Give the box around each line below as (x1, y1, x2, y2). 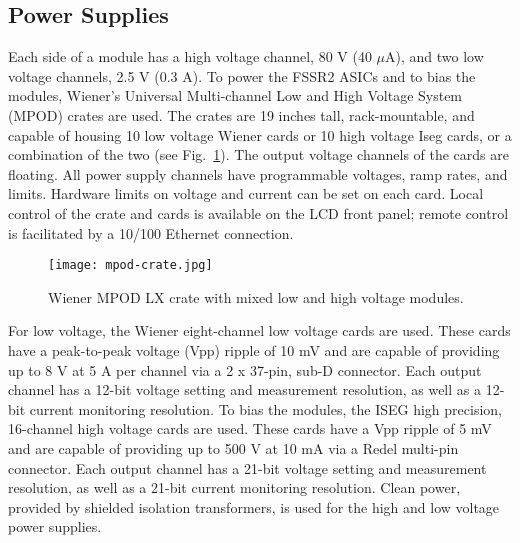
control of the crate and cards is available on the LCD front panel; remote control (8, 202, 509, 223)
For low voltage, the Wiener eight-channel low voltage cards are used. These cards (8, 320, 511, 341)
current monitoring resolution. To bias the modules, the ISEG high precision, (29, 398, 502, 419)
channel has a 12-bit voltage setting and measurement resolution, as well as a (8, 379, 481, 400)
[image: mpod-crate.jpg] (48, 258, 213, 273)
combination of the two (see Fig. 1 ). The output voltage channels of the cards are (8, 144, 509, 165)
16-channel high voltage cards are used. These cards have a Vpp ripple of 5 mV (8, 418, 492, 439)
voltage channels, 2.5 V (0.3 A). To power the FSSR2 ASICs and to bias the (8, 65, 476, 86)
